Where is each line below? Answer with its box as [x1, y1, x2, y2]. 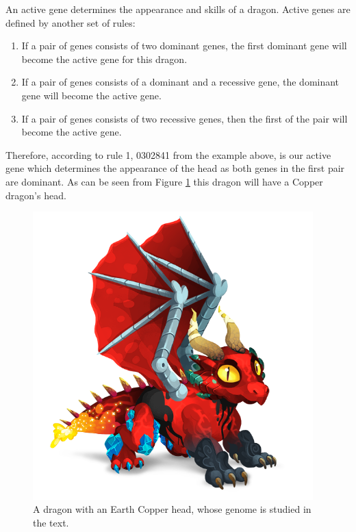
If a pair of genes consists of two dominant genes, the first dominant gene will [21, 38, 347, 53]
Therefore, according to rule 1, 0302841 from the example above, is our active [5, 147, 331, 162]
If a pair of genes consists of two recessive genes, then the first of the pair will [21, 111, 348, 125]
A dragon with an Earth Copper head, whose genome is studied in [33, 502, 311, 516]
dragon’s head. [5, 188, 66, 202]
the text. [33, 515, 69, 529]
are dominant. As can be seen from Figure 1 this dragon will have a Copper [5, 174, 323, 188]
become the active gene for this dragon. [21, 51, 188, 66]
